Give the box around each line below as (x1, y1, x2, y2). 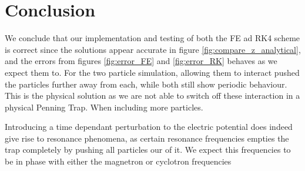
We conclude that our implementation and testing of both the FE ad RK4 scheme (5, 32, 300, 44)
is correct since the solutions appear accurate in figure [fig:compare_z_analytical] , (5, 43, 301, 55)
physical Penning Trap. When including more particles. (5, 100, 203, 113)
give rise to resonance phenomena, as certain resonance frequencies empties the (5, 132, 289, 144)
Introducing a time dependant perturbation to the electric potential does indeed (5, 120, 293, 133)
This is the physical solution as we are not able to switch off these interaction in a (5, 89, 300, 102)
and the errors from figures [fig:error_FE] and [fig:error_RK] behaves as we (5, 55, 277, 67)
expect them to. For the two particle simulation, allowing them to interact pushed (5, 66, 300, 78)
